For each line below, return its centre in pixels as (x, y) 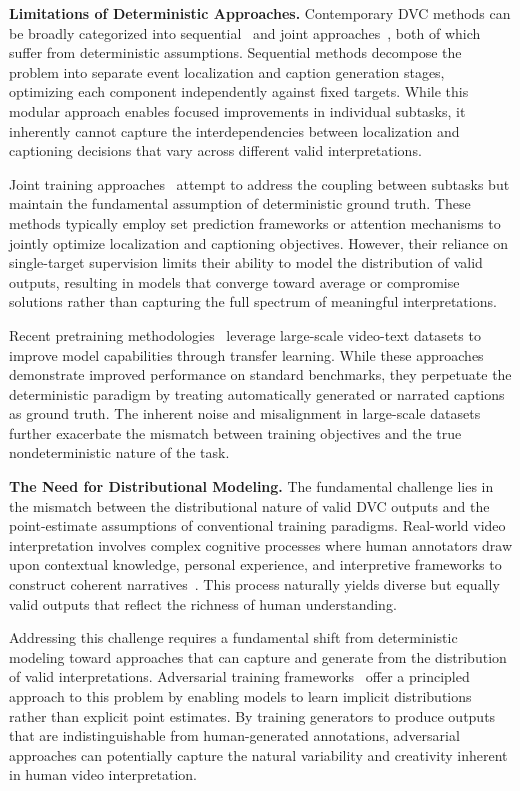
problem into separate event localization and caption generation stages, (227, 71)
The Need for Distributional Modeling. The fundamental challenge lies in (251, 486)
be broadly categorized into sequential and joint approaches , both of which (245, 32)
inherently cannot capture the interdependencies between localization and (234, 130)
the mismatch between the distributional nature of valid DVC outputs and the (249, 505)
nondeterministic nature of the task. (119, 452)
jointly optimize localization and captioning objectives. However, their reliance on (259, 242)
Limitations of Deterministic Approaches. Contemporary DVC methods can (260, 13)
